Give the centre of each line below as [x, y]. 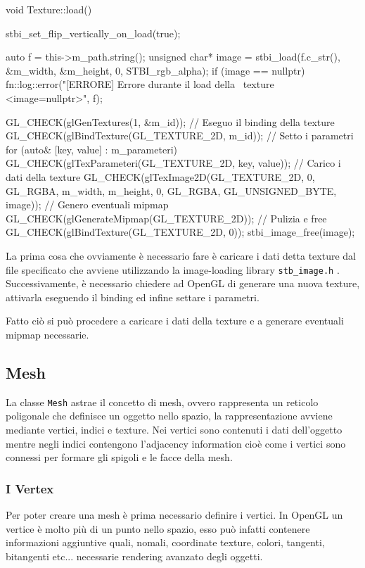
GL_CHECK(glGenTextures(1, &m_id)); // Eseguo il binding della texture [170, 121]
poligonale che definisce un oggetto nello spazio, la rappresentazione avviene [169, 416]
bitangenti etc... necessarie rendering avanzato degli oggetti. [134, 556]
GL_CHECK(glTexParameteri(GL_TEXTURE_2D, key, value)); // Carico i [173, 163]
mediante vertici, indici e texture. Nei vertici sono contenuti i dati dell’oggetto [174, 429]
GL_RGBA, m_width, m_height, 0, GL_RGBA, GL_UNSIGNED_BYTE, [171, 190]
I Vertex [30, 488]
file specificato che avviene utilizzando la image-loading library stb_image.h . [173, 269]
